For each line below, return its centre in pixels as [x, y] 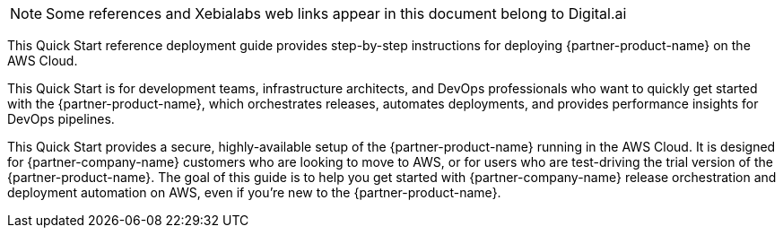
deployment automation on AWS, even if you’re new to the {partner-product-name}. [254, 192]
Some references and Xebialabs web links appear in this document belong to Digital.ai [336, 13]
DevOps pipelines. [61, 119]
